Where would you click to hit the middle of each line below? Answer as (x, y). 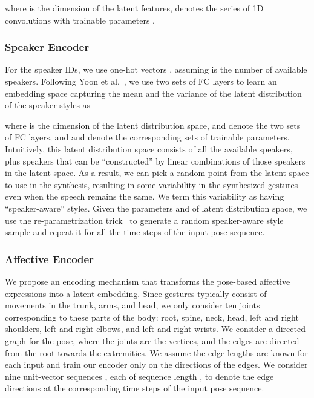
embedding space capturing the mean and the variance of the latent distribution (153, 93)
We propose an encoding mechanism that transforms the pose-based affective (148, 281)
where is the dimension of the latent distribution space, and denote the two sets (153, 125)
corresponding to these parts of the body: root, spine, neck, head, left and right (152, 317)
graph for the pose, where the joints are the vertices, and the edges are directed (152, 340)
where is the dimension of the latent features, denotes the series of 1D (134, 8)
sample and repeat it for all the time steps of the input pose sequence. (135, 232)
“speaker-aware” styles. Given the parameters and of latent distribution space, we (156, 208)
